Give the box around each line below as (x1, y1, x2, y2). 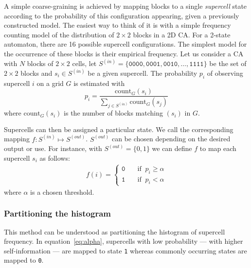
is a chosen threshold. (30, 186, 94, 197)
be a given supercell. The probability (88, 68, 197, 78)
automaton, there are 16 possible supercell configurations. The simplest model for (4, 39, 247, 49)
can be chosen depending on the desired (111, 134, 231, 144)
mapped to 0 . (4, 255, 44, 265)
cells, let (72, 58, 97, 68)
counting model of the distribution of (4, 29, 114, 39)
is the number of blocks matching (64, 108, 163, 118)
